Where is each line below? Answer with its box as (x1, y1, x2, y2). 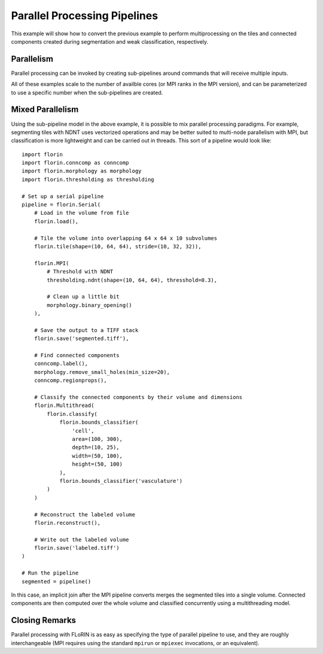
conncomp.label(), (33, 360, 89, 367)
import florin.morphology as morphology (22, 168, 142, 175)
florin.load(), (33, 218, 79, 224)
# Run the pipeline (22, 570, 79, 577)
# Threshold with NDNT (47, 268, 114, 275)
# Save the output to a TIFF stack (33, 327, 139, 333)
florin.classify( (47, 410, 98, 417)
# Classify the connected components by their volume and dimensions (33, 394, 243, 401)
